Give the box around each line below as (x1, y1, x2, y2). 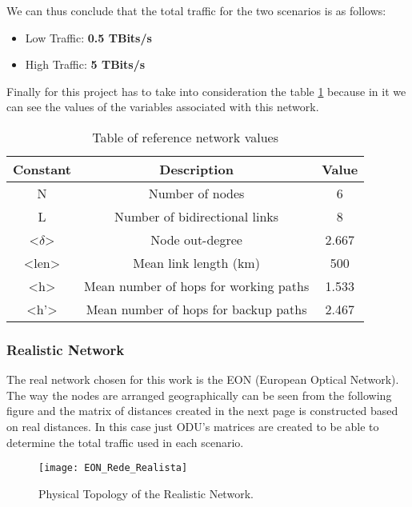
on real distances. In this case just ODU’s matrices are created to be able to (6, 417, 379, 434)
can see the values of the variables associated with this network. (6, 98, 319, 115)
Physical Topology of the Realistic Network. (38, 485, 254, 501)
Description (159, 159, 234, 178)
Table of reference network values (92, 127, 278, 146)
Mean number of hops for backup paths (86, 299, 307, 318)
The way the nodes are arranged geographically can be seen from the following (6, 386, 392, 403)
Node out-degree (150, 230, 242, 249)
